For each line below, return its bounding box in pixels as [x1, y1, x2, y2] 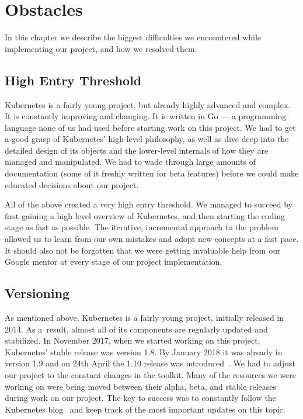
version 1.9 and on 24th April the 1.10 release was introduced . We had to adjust [5, 357, 295, 369]
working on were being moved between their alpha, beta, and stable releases [5, 380, 277, 392]
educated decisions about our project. [5, 178, 139, 191]
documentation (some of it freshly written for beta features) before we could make [5, 167, 299, 179]
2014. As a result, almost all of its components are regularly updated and [5, 323, 268, 335]
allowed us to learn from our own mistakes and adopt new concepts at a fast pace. [5, 233, 299, 245]
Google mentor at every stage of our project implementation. [5, 255, 222, 268]
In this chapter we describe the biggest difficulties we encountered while [5, 31, 262, 43]
